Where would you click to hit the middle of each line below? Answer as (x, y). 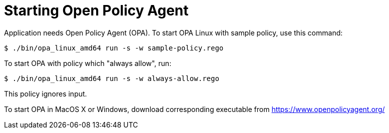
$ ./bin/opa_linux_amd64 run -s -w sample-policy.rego (114, 48)
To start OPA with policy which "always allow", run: (88, 63)
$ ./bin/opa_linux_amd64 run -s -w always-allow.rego (112, 78)
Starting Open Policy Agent (96, 10)
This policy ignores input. (46, 93)
